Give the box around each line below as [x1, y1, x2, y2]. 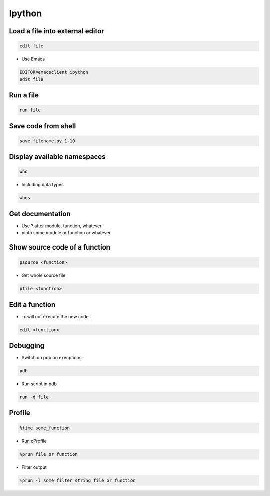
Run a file [9, 91, 39, 99]
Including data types [21, 182, 64, 188]
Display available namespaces [9, 153, 106, 161]
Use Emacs [21, 56, 45, 62]
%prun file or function [19, 451, 78, 457]
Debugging [9, 341, 45, 350]
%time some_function [19, 425, 70, 431]
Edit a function [9, 300, 56, 309]
